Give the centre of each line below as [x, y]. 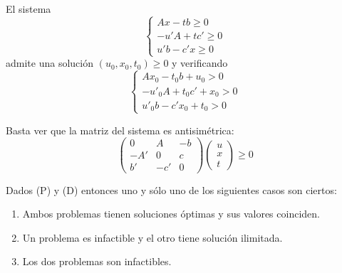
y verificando [200, 63]
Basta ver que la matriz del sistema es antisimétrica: [120, 130]
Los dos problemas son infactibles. [97, 261]
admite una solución [50, 63]
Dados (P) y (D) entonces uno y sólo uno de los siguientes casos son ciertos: [171, 189]
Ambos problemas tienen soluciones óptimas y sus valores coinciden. [171, 214]
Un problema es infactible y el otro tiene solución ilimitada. [152, 237]
